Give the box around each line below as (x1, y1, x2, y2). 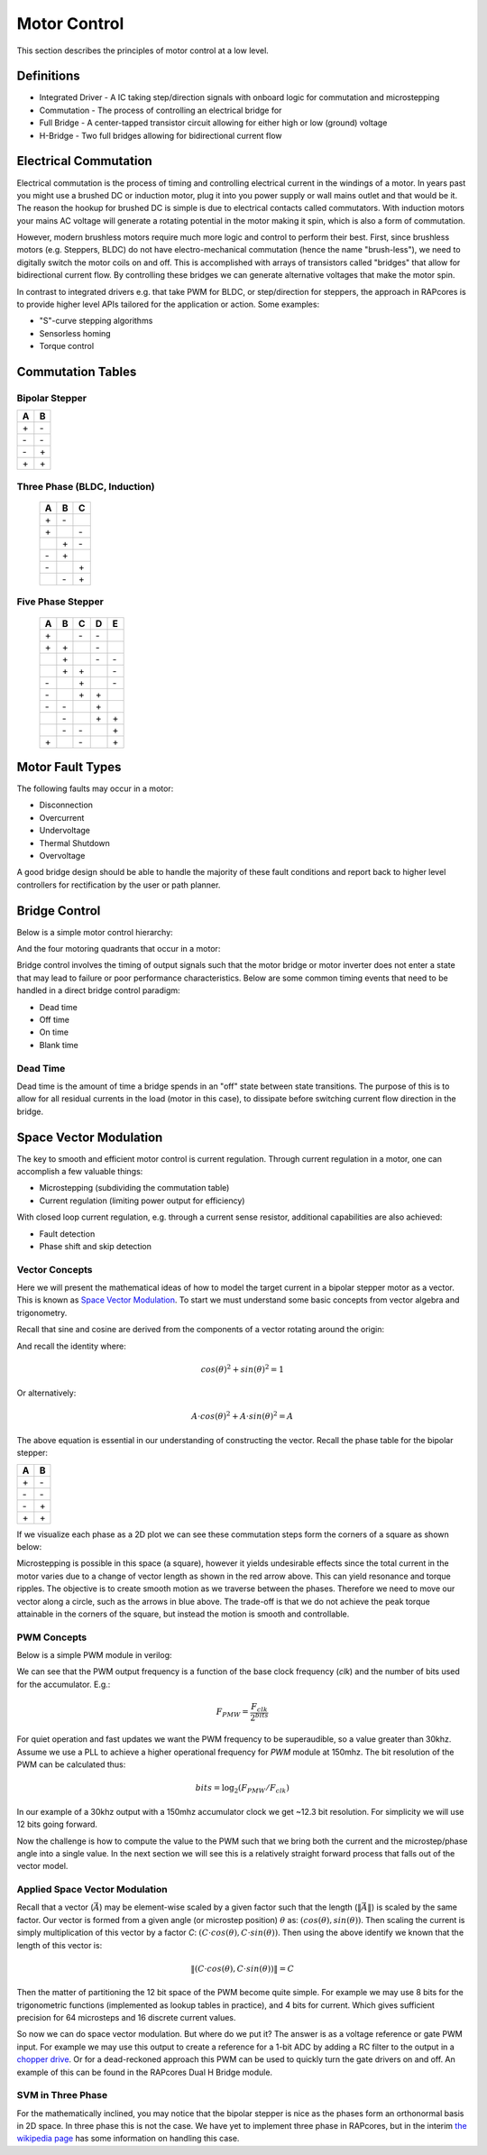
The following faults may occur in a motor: (16, 783, 174, 794)
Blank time (39, 1039, 78, 1050)
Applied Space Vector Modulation (16, 1883, 168, 1896)
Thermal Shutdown (39, 837, 110, 848)
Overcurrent (39, 812, 85, 823)
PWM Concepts (16, 1631, 87, 1644)
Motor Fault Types (16, 759, 122, 775)
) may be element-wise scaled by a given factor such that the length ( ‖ (99, 1902, 363, 1912)
